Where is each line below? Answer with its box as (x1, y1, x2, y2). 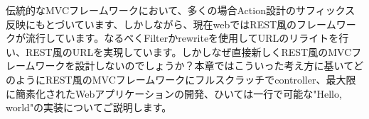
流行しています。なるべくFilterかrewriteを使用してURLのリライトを (25, 30, 339, 45)
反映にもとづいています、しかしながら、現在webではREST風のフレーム (6, 16, 336, 31)
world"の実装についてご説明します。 (6, 100, 172, 115)
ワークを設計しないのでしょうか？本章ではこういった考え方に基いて (35, 58, 354, 73)
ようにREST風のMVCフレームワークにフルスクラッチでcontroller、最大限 (15, 72, 356, 86)
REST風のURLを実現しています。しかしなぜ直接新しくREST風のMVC (25, 44, 352, 59)
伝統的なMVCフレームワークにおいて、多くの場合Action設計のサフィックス (6, 3, 355, 17)
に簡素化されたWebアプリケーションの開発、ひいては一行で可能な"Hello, (6, 86, 342, 101)
